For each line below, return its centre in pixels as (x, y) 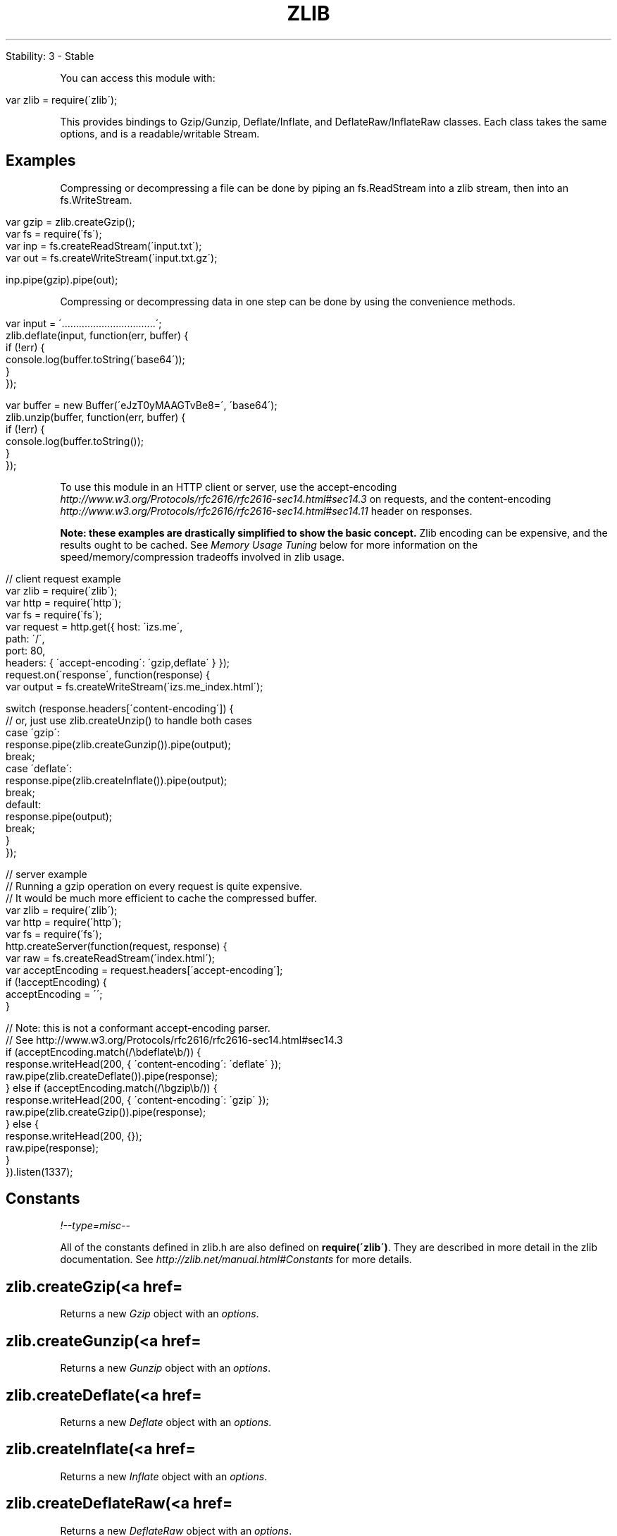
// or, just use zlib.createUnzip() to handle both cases (129, 720)
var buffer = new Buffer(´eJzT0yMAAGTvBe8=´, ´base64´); (142, 405)
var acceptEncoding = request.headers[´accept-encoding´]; (144, 970)
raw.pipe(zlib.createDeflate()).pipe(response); (112, 1075)
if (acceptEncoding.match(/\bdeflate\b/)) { (104, 1052)
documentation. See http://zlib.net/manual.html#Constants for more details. (236, 1260)
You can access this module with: (138, 78)
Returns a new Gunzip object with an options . (166, 1368)
